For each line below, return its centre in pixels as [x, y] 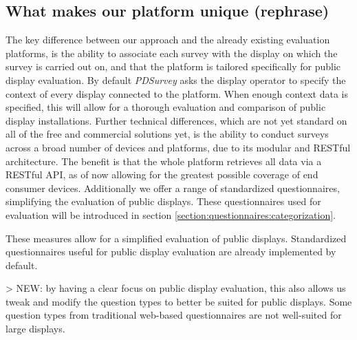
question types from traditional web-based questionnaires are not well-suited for [174, 315]
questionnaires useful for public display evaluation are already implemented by [171, 252]
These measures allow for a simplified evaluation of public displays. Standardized [176, 238]
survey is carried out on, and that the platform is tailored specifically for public [173, 66]
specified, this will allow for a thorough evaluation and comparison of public [166, 107]
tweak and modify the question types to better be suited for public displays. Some [179, 301]
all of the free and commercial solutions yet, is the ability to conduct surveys [167, 134]
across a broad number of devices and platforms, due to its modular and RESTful [178, 147]
